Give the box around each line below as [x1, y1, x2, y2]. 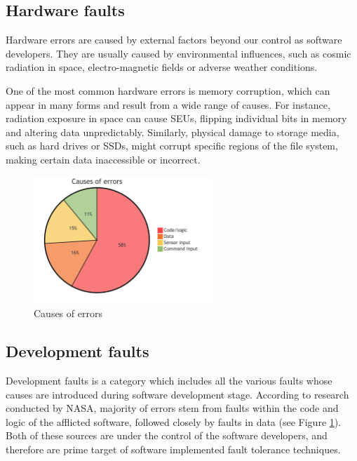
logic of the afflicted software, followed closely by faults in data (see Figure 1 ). [6, 414, 342, 429]
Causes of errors [34, 306, 102, 321]
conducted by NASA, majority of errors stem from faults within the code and [6, 401, 339, 415]
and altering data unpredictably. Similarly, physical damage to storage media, [6, 124, 339, 139]
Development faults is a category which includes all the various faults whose [6, 373, 332, 388]
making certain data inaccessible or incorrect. [6, 152, 201, 166]
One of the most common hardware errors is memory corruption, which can [6, 83, 330, 98]
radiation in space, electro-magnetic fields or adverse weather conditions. [6, 60, 318, 74]
